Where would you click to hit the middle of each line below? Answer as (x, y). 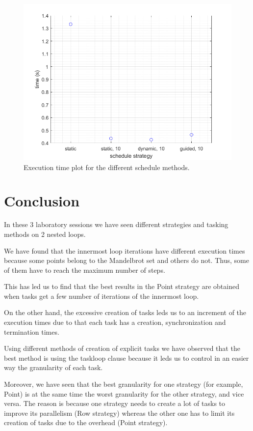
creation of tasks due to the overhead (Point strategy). (86, 422)
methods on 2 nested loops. (45, 234)
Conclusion (42, 201)
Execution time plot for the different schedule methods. (107, 167)
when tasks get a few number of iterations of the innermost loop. (101, 296)
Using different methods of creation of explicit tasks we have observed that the (122, 348)
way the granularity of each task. (53, 367)
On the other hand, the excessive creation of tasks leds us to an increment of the (125, 312)
